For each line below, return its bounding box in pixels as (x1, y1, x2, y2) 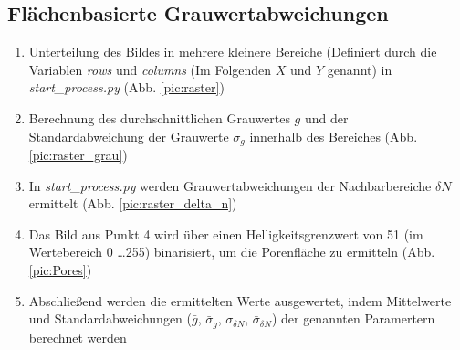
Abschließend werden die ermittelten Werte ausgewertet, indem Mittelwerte (28, 291, 452, 310)
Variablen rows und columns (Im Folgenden (28, 59, 272, 79)
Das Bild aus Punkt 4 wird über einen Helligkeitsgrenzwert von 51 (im (28, 224, 423, 243)
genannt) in (327, 59, 392, 79)
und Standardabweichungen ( (28, 309, 192, 328)
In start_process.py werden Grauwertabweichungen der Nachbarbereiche (28, 175, 432, 195)
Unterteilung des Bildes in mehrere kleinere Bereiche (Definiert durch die (28, 42, 437, 61)
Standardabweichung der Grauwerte (28, 126, 229, 145)
